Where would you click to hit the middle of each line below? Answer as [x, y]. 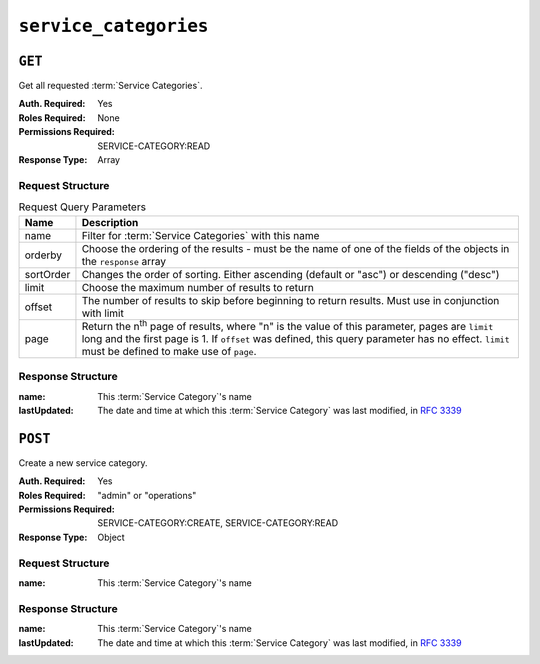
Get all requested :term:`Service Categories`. [110, 86]
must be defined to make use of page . [169, 351]
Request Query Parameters [82, 207]
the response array [124, 261]
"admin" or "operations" [147, 495]
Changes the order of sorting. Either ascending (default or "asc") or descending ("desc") [290, 274]
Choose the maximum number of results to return [198, 287]
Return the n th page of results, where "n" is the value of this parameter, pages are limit [287, 325]
